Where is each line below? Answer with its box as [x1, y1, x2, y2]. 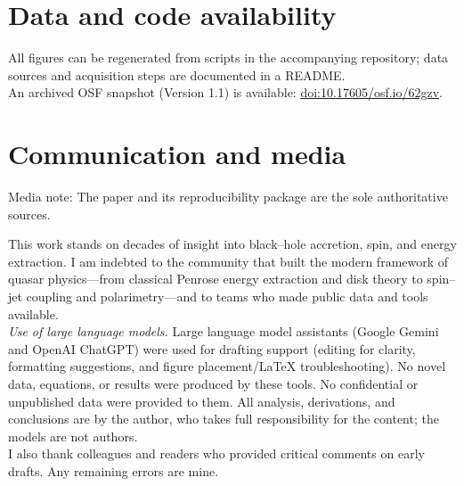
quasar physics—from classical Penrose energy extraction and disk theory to [8, 269, 423, 288]
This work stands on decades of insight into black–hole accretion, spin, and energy [8, 235, 457, 253]
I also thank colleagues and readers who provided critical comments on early [8, 444, 425, 463]
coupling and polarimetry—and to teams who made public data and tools [26, 287, 428, 305]
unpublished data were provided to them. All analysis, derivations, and [8, 391, 395, 410]
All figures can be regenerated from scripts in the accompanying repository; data [8, 48, 449, 67]
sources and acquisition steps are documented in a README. [8, 65, 346, 84]
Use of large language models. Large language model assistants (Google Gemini [8, 322, 439, 341]
